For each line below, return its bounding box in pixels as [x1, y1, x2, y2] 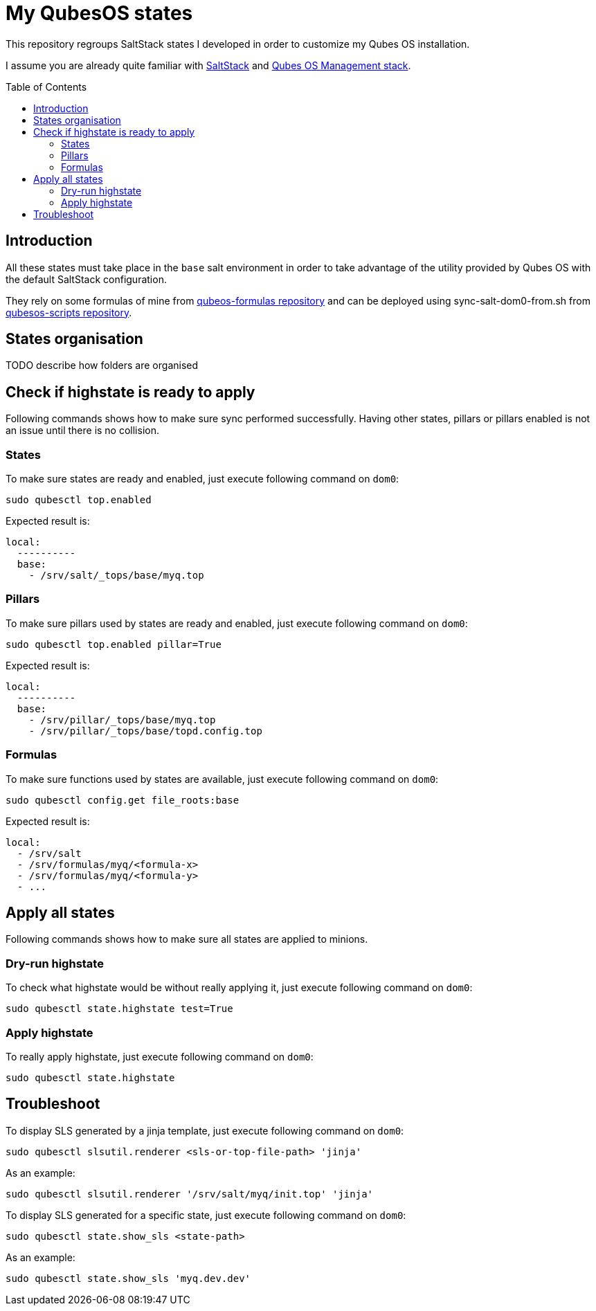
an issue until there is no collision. [6, 424, 159, 437]
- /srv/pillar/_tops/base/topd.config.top [28, 725, 262, 736]
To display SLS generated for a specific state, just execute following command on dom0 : [6, 1209, 406, 1221]
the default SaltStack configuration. [6, 273, 167, 285]
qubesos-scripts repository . [6, 306, 132, 318]
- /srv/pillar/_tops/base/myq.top [28, 714, 216, 725]
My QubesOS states [6, 1, 193, 25]
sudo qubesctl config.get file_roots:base [6, 794, 240, 806]
